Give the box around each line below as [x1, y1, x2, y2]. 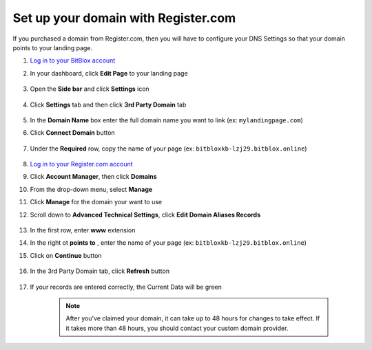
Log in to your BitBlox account [30, 56, 116, 65]
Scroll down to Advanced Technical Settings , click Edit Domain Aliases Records [30, 210, 261, 219]
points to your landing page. [12, 43, 93, 52]
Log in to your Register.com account [30, 160, 134, 168]
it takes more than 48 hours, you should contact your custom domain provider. [65, 324, 289, 332]
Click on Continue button [30, 251, 103, 259]
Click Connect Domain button [30, 129, 115, 137]
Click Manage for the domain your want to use [30, 198, 162, 206]
